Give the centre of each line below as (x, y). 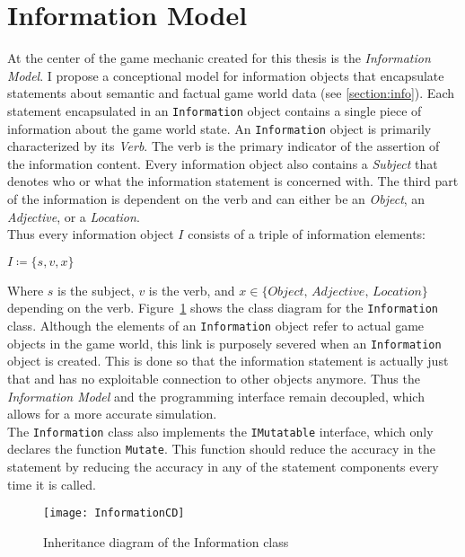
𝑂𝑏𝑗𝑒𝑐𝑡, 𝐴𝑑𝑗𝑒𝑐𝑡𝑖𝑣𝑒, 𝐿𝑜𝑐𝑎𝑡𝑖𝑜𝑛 (345, 292)
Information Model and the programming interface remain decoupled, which (216, 396)
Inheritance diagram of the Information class (166, 541)
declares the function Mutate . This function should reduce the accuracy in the (221, 449)
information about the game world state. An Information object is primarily (219, 128)
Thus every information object (91, 234)
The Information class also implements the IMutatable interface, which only (220, 431)
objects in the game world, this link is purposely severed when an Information (224, 343)
